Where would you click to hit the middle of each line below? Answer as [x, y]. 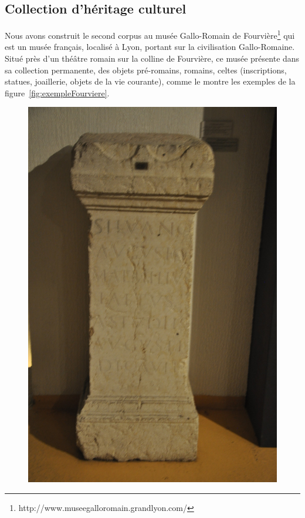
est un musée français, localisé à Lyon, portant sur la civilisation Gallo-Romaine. [150, 47]
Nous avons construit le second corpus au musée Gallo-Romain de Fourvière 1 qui [150, 34]
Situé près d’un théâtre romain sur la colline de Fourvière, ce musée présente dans [152, 58]
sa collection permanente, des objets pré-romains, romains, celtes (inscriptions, [146, 70]
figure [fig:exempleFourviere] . [57, 92]
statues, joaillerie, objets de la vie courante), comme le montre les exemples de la [150, 81]
